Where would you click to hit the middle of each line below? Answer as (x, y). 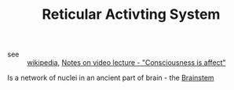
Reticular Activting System (131, 14)
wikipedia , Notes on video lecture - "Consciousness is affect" (126, 63)
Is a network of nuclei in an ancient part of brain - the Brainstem (111, 78)
